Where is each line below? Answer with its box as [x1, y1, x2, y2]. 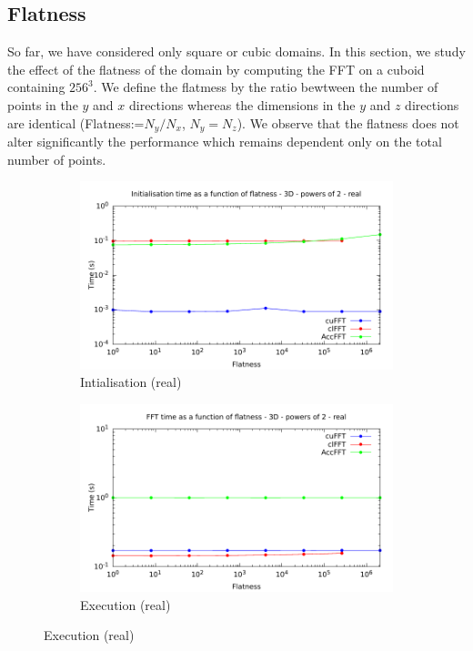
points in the [7, 95, 78, 114]
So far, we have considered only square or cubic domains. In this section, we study [7, 42, 466, 61]
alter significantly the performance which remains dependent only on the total [7, 132, 442, 151]
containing [7, 77, 65, 97]
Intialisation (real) [80, 372, 182, 392]
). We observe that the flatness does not [236, 113, 459, 132]
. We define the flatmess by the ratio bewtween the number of [93, 77, 438, 97]
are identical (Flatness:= [7, 113, 145, 132]
